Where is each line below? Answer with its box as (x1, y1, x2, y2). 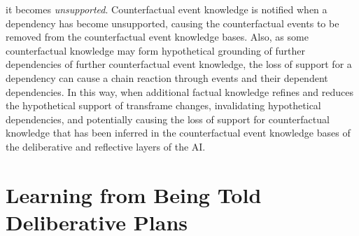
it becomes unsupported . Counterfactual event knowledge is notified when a (6, 2, 328, 16)
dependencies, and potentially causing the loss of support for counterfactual (6, 111, 330, 126)
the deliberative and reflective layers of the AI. (6, 139, 206, 153)
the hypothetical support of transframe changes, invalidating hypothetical (6, 98, 321, 113)
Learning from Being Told (6, 180, 262, 209)
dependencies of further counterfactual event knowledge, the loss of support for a (6, 57, 352, 71)
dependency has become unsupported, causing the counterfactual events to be (6, 15, 339, 30)
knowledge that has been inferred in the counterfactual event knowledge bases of (6, 125, 351, 140)
